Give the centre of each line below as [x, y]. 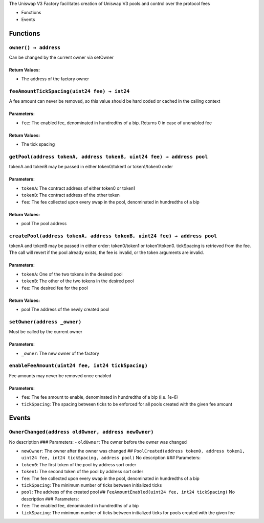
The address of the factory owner [55, 79]
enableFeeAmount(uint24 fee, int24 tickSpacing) [78, 366]
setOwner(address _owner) [45, 322]
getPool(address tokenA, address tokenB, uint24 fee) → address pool [109, 157]
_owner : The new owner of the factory [60, 353]
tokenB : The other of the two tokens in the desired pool [77, 281]
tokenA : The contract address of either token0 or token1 [78, 188]
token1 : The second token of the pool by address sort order [82, 472]
